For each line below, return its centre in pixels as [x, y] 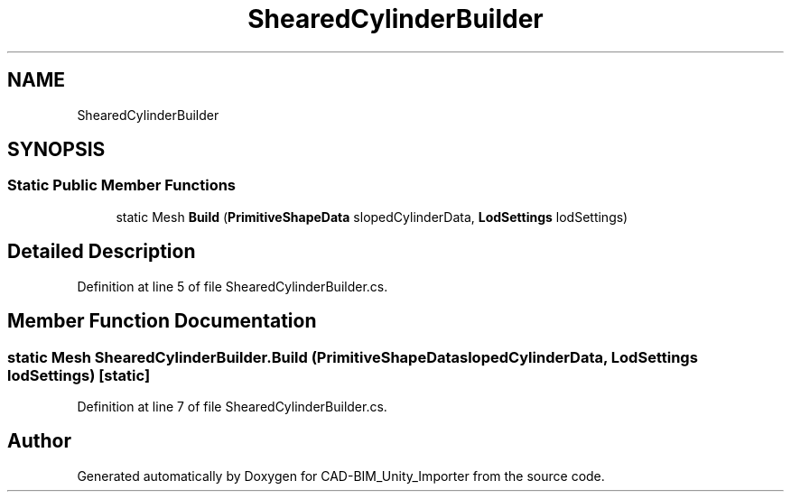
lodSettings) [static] [79, 375]
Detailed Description [102, 252]
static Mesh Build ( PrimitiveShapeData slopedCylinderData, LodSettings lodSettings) [372, 217]
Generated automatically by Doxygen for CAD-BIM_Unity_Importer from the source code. [341, 476]
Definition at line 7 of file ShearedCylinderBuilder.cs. [232, 406]
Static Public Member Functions [122, 185]
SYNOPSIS [56, 150]
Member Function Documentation [162, 321]
